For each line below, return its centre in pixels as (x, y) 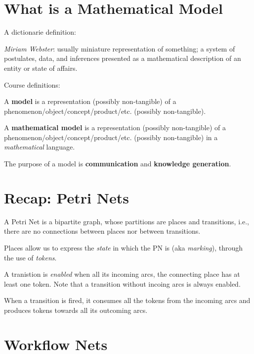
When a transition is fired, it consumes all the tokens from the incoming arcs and (127, 300)
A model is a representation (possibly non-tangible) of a (90, 101)
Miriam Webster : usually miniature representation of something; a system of (120, 48)
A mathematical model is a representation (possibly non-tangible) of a (115, 127)
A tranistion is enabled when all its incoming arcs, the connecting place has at (122, 274)
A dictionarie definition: (40, 32)
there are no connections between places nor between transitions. (102, 231)
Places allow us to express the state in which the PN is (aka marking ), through (124, 247)
